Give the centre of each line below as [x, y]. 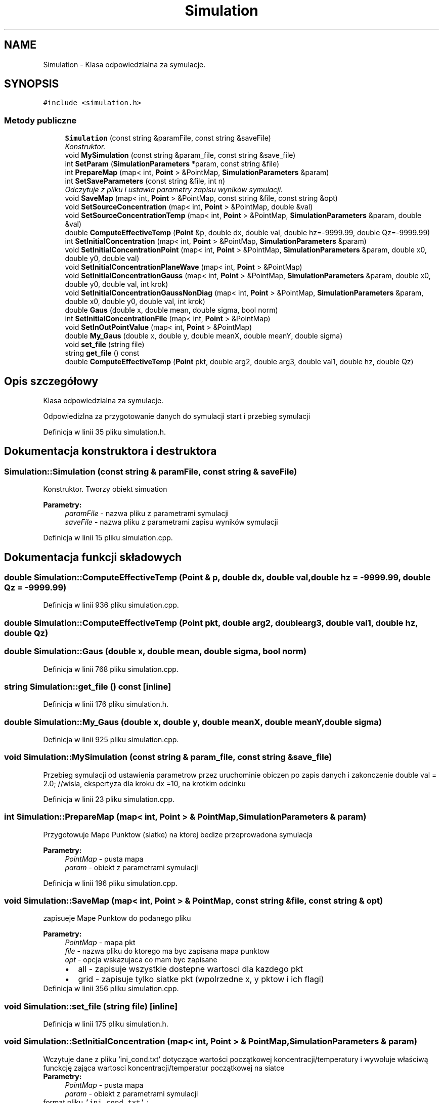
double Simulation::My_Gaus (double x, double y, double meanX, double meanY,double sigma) [193, 722]
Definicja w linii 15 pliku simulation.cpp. [108, 538]
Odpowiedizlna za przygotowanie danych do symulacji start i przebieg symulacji [177, 416]
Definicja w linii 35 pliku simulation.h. [104, 432]
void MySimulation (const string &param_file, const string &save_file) [180, 155]
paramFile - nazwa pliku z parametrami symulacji [147, 514]
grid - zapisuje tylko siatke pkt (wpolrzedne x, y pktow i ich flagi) [201, 979]
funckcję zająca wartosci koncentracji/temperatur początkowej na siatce [164, 1068]
